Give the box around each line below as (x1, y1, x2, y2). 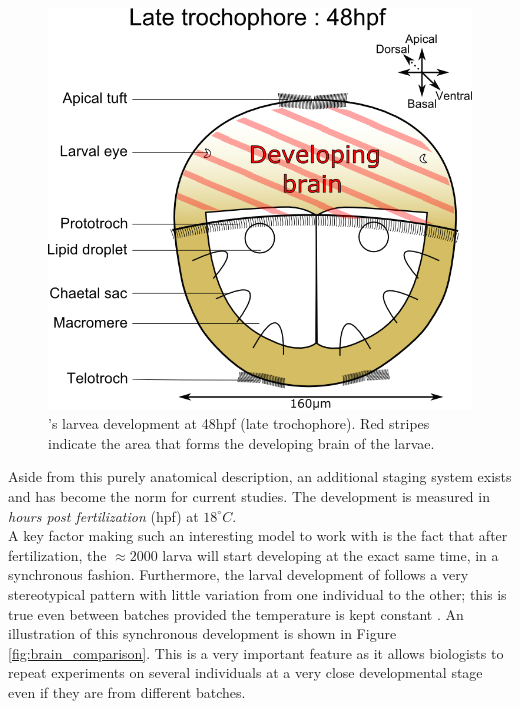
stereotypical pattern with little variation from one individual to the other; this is (8, 583, 507, 604)
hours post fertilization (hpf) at (8, 505, 199, 526)
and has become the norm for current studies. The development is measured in (8, 485, 490, 506)
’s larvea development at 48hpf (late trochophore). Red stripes (48, 413, 430, 434)
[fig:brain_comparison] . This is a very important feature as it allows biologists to (8, 642, 504, 663)
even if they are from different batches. (8, 681, 246, 702)
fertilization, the (8, 544, 107, 565)
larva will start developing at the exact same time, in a (162, 544, 499, 565)
